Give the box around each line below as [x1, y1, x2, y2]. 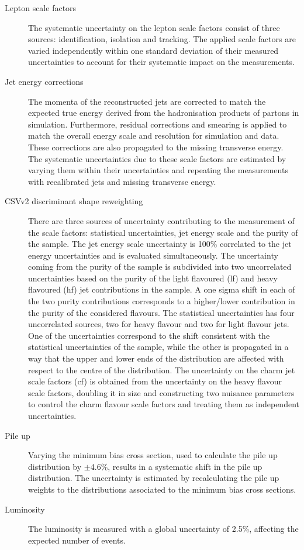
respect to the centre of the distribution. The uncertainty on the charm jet [28, 363, 295, 376]
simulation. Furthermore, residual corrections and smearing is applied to [28, 118, 287, 130]
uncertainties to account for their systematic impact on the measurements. [28, 56, 295, 68]
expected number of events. [28, 534, 126, 546]
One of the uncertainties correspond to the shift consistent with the [28, 329, 270, 341]
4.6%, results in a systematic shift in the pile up [90, 460, 262, 472]
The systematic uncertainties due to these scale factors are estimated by [28, 152, 286, 164]
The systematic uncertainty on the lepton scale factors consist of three [28, 21, 280, 33]
